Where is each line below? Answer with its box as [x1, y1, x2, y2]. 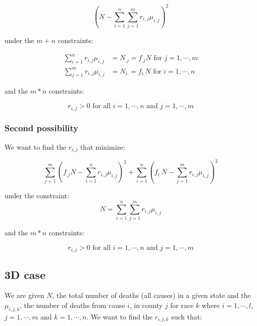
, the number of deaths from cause [20, 299, 125, 310]
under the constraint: [5, 190, 69, 201]
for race [170, 299, 194, 310]
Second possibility [5, 122, 79, 134]
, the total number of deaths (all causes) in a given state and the [52, 290, 251, 300]
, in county [129, 299, 163, 310]
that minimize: [80, 141, 125, 152]
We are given [5, 290, 45, 300]
